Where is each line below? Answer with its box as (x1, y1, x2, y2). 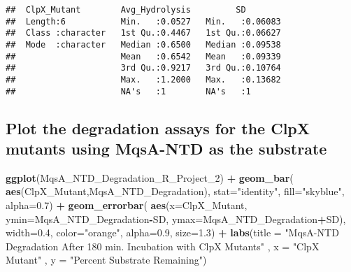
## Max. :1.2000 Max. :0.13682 (6, 74, 281, 85)
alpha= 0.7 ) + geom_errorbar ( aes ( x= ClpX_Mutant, (6, 198, 248, 213)
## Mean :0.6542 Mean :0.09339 (6, 51, 281, 62)
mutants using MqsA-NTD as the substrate (6, 138, 327, 159)
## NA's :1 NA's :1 (6, 86, 251, 96)
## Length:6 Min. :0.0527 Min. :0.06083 (6, 16, 281, 27)
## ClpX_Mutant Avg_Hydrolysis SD (6, 5, 246, 15)
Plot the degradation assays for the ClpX (6, 117, 310, 138)
